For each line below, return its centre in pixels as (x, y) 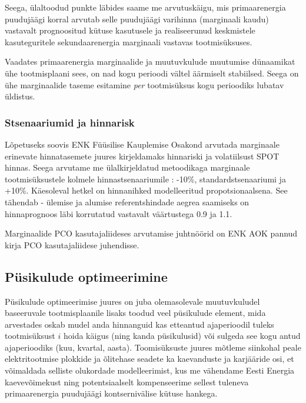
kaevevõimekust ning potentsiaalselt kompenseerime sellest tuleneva (127, 382)
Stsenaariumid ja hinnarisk (70, 122)
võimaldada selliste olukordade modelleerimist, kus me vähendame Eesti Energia (150, 370)
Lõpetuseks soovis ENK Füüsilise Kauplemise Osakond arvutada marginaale (142, 144)
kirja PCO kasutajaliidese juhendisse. (72, 244)
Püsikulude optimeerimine (86, 276)
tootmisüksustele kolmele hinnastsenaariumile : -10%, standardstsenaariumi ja (145, 179)
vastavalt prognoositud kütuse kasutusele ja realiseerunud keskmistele (130, 30)
